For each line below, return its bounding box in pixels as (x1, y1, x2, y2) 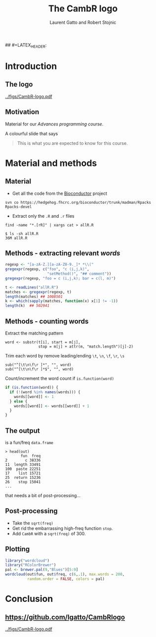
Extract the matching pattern (5, 330, 64, 336)
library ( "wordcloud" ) (5, 558, 50, 563)
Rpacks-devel (5, 204, 32, 209)
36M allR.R (5, 235, 28, 240)
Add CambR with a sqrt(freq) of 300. (12, 530, 86, 536)
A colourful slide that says (5, 130, 58, 136)
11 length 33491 (5, 462, 41, 467)
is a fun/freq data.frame (5, 439, 53, 445)
